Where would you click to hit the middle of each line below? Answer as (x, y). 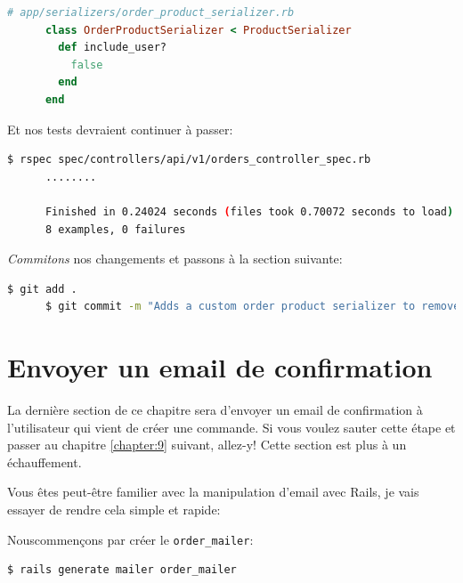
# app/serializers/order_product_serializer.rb (151, 12)
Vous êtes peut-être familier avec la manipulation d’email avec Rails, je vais (213, 492)
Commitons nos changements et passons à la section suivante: (175, 259)
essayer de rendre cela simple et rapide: (114, 509)
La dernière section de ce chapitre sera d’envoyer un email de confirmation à (215, 410)
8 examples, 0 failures (115, 229)
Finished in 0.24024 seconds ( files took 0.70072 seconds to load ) (249, 211)
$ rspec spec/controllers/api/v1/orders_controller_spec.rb (189, 160)
